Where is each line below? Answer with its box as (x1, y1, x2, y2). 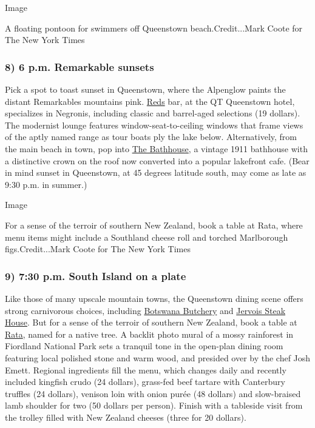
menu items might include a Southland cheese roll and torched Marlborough (5, 230, 288, 243)
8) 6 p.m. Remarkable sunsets (5, 59, 154, 74)
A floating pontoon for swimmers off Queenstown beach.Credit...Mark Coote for (5, 21, 303, 34)
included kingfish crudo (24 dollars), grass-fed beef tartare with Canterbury (5, 375, 285, 388)
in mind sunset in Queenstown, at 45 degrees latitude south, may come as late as (5, 166, 307, 179)
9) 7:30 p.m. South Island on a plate (5, 268, 186, 283)
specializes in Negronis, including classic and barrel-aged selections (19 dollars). (5, 107, 300, 119)
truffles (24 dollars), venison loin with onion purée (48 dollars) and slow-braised (5, 387, 301, 400)
